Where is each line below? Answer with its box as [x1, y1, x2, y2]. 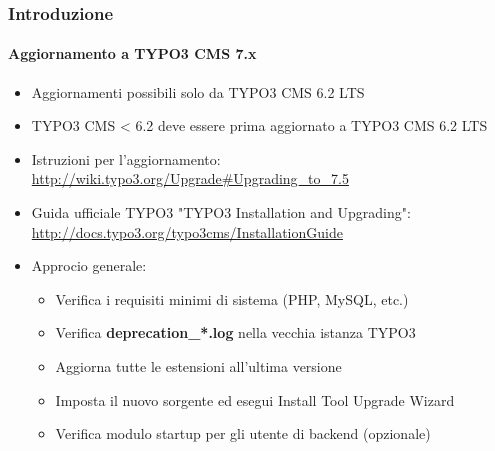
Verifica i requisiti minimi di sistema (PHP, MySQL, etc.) [55, 288, 409, 309]
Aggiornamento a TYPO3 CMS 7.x [8, 43, 257, 64]
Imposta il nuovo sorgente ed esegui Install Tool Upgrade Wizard [55, 389, 455, 410]
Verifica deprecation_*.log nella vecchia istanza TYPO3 [55, 322, 416, 343]
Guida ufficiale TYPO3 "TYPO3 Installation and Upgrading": [31, 202, 411, 223]
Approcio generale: [31, 255, 147, 276]
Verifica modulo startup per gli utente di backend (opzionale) [55, 423, 431, 444]
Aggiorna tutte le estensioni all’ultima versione [55, 355, 342, 376]
